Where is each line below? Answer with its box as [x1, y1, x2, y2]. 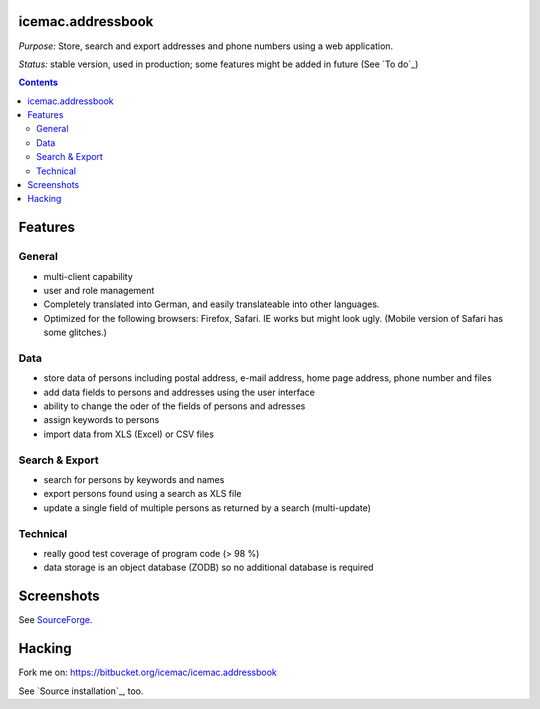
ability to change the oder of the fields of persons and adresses [43, 400, 306, 412]
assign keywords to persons [43, 414, 160, 426]
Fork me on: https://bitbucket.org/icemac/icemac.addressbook [18, 666, 277, 679]
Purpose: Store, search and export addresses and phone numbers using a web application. [18, 40, 394, 52]
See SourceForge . [18, 614, 94, 626]
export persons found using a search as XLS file [43, 488, 242, 500]
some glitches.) [43, 326, 107, 339]
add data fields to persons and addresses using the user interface [43, 386, 315, 398]
